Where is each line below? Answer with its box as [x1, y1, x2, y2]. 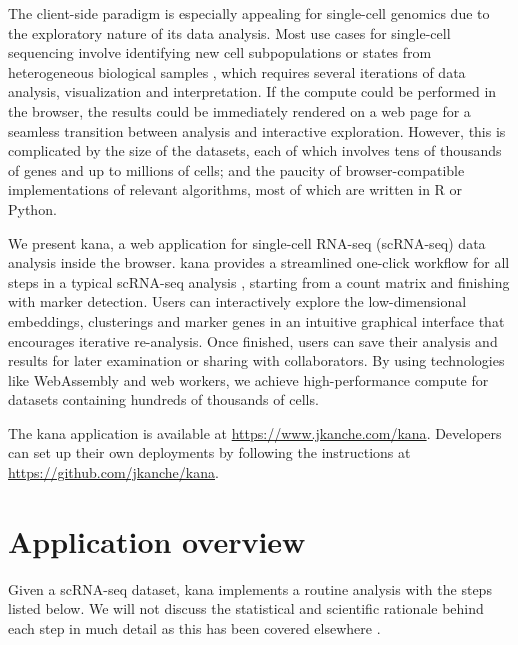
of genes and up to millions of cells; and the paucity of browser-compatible [8, 159, 465, 180]
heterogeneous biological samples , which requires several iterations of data [8, 61, 466, 82]
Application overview [8, 520, 306, 561]
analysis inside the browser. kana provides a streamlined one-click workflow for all [8, 252, 510, 273]
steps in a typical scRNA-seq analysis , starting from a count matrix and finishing [8, 271, 510, 292]
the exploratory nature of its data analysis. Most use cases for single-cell [8, 22, 451, 43]
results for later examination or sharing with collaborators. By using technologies [8, 350, 505, 371]
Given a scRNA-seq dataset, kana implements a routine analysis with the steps [8, 578, 492, 599]
